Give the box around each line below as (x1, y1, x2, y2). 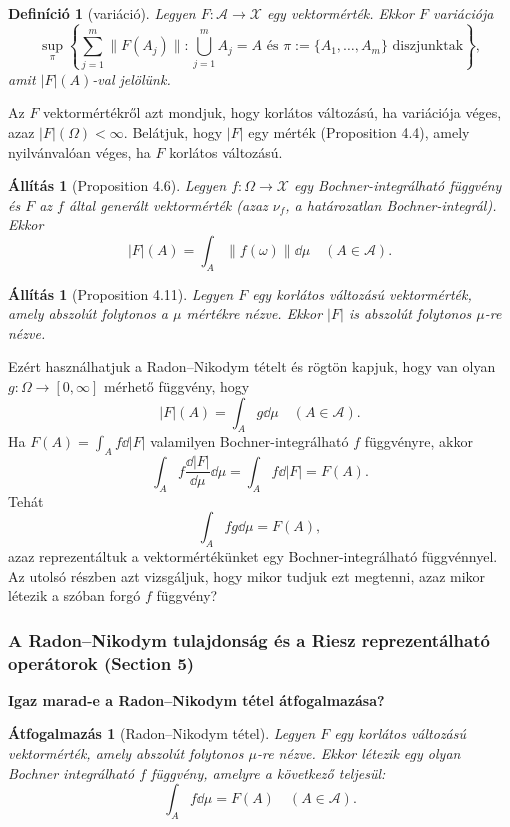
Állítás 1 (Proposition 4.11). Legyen (8, 283, 234, 304)
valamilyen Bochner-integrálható (150, 431, 349, 452)
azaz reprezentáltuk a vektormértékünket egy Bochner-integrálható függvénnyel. (8, 545, 498, 566)
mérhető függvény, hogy (104, 376, 250, 397)
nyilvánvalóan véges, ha (8, 141, 151, 162)
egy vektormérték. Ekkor (266, 3, 415, 23)
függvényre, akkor (364, 431, 473, 452)
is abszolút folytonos (348, 303, 472, 324)
